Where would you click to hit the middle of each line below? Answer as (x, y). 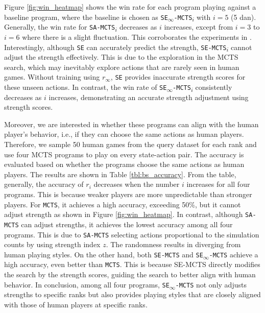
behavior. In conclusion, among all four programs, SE (87, 284)
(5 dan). (244, 17)
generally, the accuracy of (44, 184)
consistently (214, 87)
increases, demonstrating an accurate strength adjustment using (149, 97)
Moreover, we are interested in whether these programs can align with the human (131, 124)
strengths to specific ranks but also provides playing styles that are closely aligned (132, 294)
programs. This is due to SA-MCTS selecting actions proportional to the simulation (132, 234)
